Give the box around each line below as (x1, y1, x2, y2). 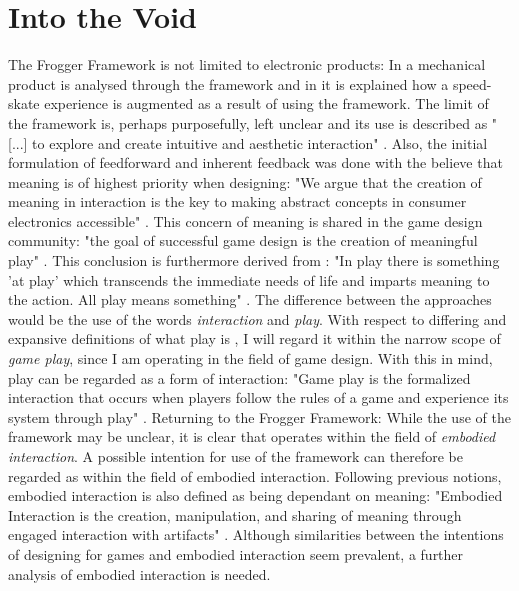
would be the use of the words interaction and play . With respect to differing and (8, 308, 507, 329)
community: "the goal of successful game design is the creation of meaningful (8, 230, 478, 251)
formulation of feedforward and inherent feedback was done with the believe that (8, 152, 503, 173)
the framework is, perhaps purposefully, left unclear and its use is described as (8, 112, 488, 133)
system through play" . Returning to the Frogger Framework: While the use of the (8, 406, 511, 427)
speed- (452, 73, 492, 94)
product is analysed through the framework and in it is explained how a (8, 73, 449, 94)
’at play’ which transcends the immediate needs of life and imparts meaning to (8, 269, 490, 290)
